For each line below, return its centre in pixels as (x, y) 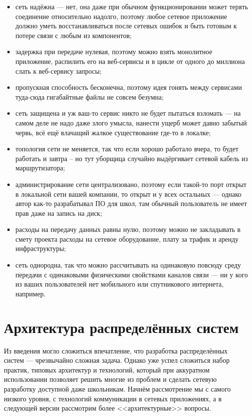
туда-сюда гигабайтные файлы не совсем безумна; (89, 96)
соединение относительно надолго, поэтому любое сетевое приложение (121, 16)
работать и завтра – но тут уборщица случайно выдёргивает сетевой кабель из (132, 158)
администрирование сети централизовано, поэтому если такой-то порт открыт (131, 184)
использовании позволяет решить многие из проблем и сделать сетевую (110, 379)
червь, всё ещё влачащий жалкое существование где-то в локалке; (113, 132)
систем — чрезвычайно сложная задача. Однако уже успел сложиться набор (117, 360)
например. (30, 293)
